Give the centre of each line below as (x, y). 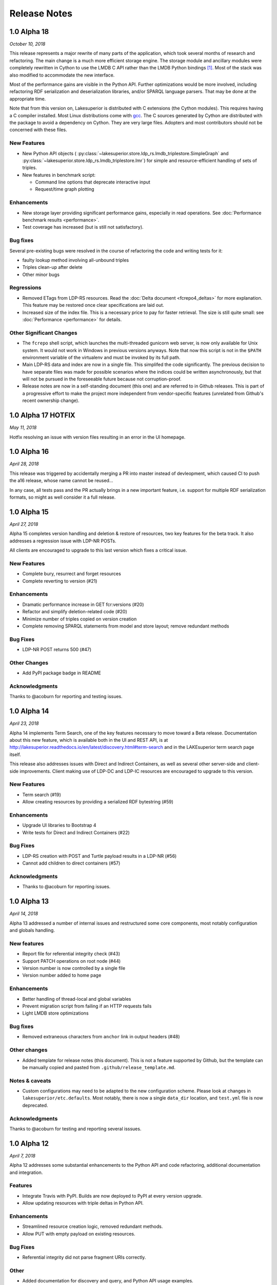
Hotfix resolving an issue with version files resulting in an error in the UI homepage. (97, 437)
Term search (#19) (42, 795)
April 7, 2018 (23, 1155)
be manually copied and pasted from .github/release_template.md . (99, 1067)
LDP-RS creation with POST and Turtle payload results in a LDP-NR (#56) (100, 856)
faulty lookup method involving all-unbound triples (76, 260)
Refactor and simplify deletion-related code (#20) (75, 612)
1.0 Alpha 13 (29, 901)
